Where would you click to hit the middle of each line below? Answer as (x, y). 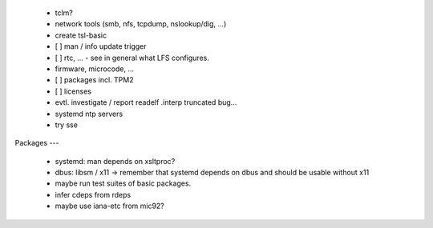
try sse (66, 125)
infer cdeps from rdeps (93, 194)
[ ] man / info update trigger (101, 46)
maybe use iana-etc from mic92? (109, 206)
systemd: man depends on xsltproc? (115, 161)
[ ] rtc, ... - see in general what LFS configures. (132, 58)
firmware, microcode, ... (95, 69)
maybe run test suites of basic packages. (123, 183)
